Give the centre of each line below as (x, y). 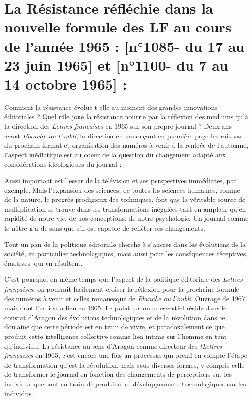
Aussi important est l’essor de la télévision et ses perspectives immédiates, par (120, 180)
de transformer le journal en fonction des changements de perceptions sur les (118, 374)
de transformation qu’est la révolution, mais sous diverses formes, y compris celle (125, 364)
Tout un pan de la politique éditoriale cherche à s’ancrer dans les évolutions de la (125, 244)
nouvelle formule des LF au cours (118, 27)
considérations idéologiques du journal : (63, 164)
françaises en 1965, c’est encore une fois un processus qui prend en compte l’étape (126, 355)
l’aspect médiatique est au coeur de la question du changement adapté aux (115, 154)
